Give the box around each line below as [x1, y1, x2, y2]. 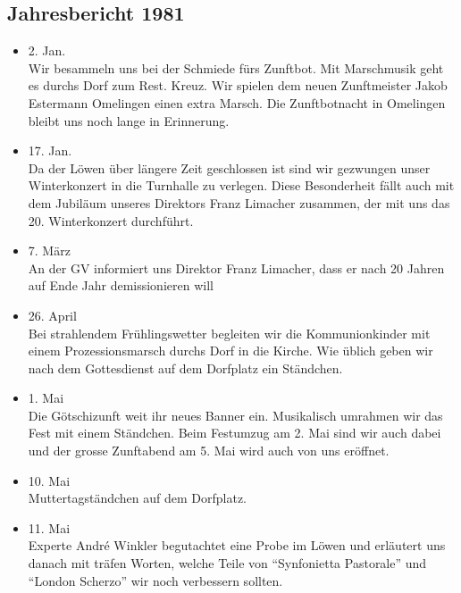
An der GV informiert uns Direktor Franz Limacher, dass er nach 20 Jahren [28, 258, 445, 277]
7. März [28, 241, 71, 260]
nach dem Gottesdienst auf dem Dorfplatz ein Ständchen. [28, 358, 343, 377]
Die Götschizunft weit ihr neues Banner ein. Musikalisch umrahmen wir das [28, 405, 443, 424]
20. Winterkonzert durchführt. [28, 211, 194, 230]
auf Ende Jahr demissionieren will [28, 276, 214, 295]
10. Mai [28, 471, 71, 489]
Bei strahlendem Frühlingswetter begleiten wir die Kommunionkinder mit [28, 323, 431, 342]
